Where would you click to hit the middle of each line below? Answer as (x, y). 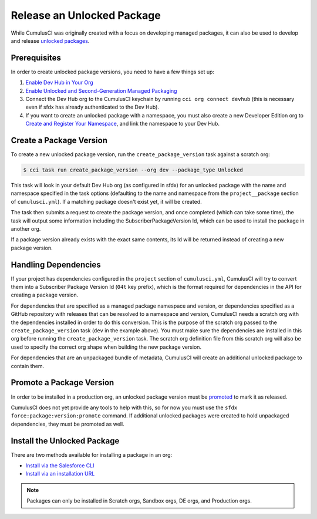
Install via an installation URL (60, 474)
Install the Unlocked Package (65, 441)
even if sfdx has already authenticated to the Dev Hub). (92, 107)
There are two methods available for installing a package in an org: (92, 454)
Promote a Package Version (63, 382)
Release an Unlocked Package (86, 15)
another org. (26, 229)
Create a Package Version (59, 140)
